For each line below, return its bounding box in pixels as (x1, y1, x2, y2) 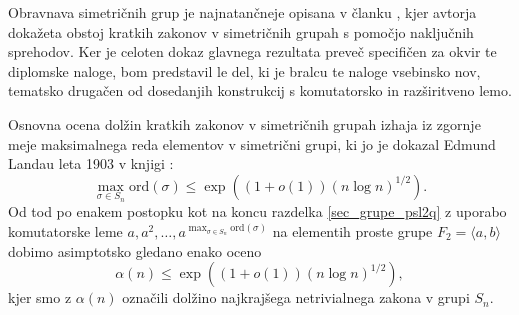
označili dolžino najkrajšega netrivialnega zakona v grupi (122, 287, 470, 308)
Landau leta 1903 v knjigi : (8, 153, 174, 174)
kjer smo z (8, 287, 72, 308)
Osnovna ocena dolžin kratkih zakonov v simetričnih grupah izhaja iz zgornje (8, 113, 481, 134)
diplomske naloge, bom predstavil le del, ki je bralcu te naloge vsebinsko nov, (8, 60, 481, 81)
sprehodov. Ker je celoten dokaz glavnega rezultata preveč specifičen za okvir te (8, 41, 497, 62)
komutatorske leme (8, 220, 123, 241)
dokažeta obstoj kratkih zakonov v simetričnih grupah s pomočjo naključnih (8, 21, 474, 42)
